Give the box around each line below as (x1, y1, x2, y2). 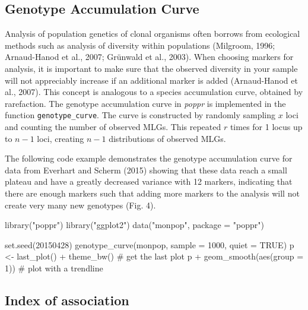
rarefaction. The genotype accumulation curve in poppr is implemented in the (5, 97, 286, 109)
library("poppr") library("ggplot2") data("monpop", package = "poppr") (5, 219, 264, 231)
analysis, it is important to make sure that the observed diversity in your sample (5, 62, 298, 74)
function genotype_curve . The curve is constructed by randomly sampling (5, 109, 276, 121)
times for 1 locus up (230, 121, 303, 133)
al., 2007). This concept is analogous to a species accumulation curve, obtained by (5, 86, 303, 98)
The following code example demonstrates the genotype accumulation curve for (5, 152, 293, 165)
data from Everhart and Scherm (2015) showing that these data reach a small (5, 163, 287, 176)
